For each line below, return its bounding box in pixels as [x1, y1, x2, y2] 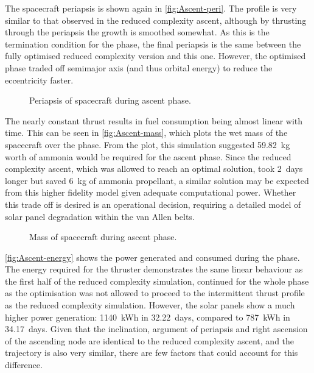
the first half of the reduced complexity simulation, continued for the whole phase [5, 274, 309, 287]
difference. [5, 358, 43, 371]
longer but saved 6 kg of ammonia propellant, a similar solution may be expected [5, 174, 309, 187]
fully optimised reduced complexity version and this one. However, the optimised [5, 49, 306, 62]
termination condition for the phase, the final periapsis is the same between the [5, 37, 301, 50]
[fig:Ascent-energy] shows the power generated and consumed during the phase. [5, 250, 300, 263]
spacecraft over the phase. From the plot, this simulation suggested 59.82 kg [5, 138, 290, 151]
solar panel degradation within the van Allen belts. [5, 210, 195, 222]
